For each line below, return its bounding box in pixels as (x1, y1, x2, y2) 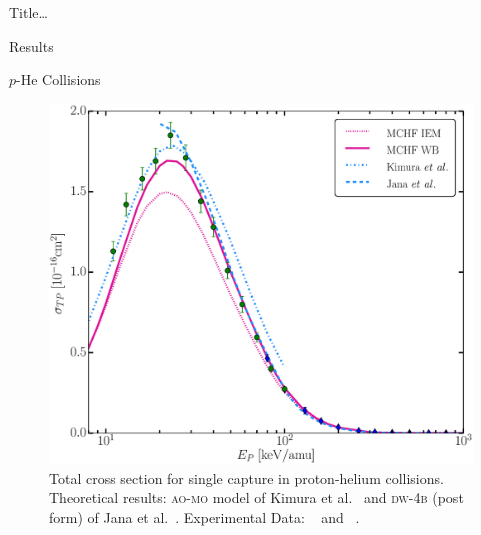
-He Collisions (16, 69, 101, 90)
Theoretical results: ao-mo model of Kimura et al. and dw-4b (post (49, 487, 464, 508)
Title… (9, 2, 48, 22)
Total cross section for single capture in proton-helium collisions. (49, 467, 444, 488)
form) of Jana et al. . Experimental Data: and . (49, 506, 360, 527)
